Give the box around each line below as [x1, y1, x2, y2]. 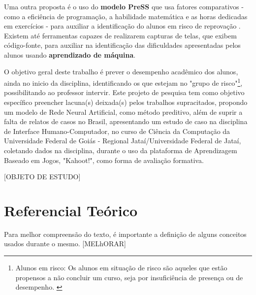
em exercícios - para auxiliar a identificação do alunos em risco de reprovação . [4, 21, 241, 31]
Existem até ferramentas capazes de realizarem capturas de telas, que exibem [4, 30, 237, 40]
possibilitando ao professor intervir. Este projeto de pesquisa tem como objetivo [4, 87, 245, 98]
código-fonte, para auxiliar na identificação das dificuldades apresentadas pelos [4, 40, 241, 50]
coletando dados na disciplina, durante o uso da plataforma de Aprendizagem [4, 145, 237, 155]
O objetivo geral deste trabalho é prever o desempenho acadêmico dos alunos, [4, 66, 238, 76]
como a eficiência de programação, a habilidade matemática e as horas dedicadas [4, 11, 248, 21]
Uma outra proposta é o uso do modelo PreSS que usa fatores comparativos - [4, 1, 244, 11]
